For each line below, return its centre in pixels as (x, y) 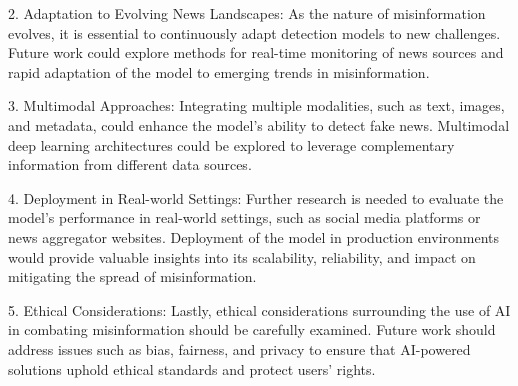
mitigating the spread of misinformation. (132, 276)
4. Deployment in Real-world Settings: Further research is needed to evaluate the (256, 197)
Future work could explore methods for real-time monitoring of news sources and (256, 52)
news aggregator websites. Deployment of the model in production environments (254, 236)
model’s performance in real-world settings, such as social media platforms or (244, 217)
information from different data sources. (130, 164)
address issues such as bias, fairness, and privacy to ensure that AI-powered (239, 348)
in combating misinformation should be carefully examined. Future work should (252, 329)
